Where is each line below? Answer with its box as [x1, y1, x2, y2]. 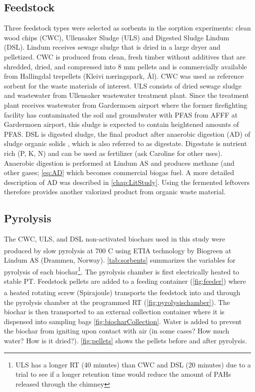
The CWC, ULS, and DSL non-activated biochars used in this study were [4, 234, 225, 244]
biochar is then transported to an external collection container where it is [4, 306, 225, 317]
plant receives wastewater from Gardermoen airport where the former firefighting [4, 99, 248, 110]
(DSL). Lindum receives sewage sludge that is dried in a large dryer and [4, 42, 221, 52]
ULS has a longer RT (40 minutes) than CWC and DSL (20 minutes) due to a [15, 359, 251, 369]
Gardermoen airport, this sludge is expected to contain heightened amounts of [4, 119, 239, 129]
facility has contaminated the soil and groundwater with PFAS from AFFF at [4, 109, 238, 120]
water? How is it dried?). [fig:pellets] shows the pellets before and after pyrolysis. [4, 335, 247, 345]
